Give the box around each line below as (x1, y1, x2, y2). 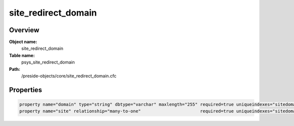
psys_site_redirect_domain (21, 59, 75, 65)
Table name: (9, 52, 35, 58)
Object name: (9, 39, 38, 45)
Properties (9, 85, 42, 94)
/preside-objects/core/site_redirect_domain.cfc (21, 73, 117, 79)
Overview (9, 26, 40, 34)
